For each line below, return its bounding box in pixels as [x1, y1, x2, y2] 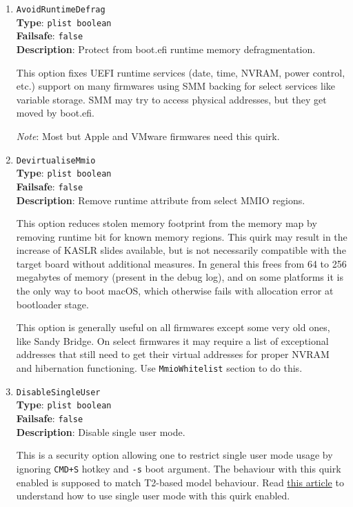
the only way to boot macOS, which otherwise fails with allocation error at [16, 284, 334, 298]
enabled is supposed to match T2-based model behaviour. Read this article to [16, 475, 344, 489]
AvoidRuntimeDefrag [16, 5, 105, 14]
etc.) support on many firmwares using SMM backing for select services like [16, 79, 336, 93]
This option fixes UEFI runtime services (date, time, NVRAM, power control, [16, 65, 345, 79]
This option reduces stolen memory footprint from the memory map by [16, 216, 317, 230]
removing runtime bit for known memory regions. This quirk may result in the [16, 229, 347, 243]
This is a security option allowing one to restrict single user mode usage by [16, 448, 333, 462]
